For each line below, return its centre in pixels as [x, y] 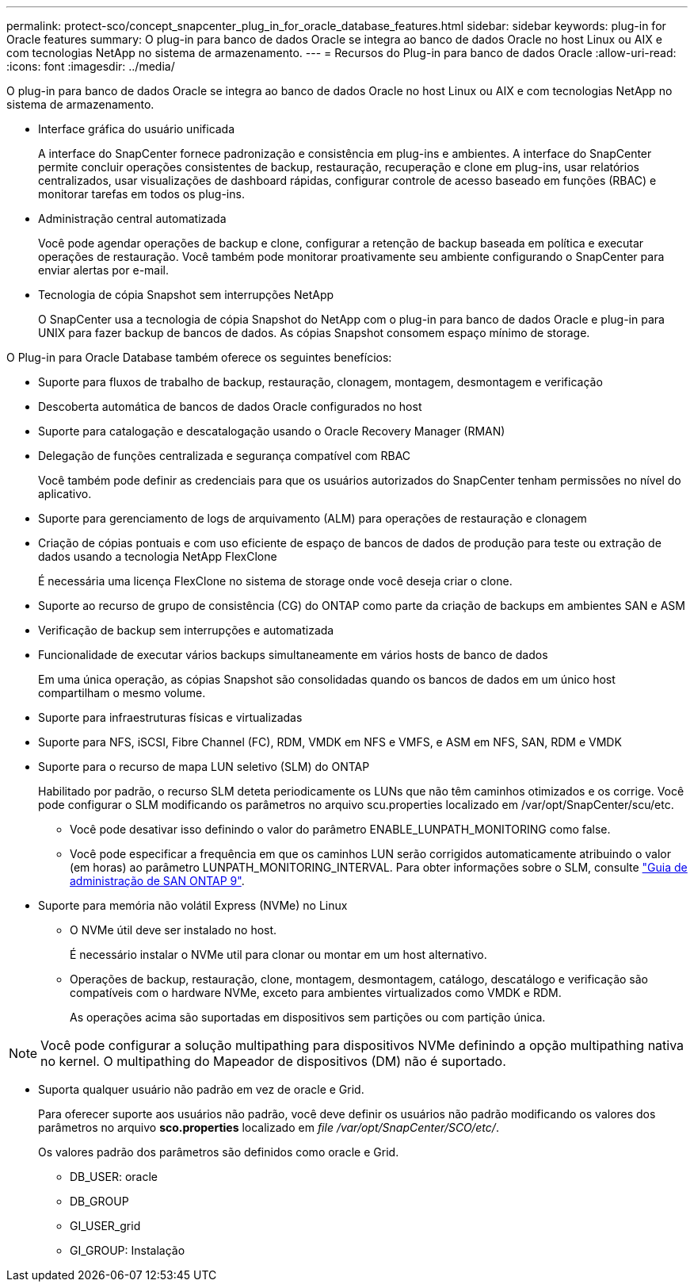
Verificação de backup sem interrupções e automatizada [186, 630]
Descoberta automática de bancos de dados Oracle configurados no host [230, 406]
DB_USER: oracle [114, 1177]
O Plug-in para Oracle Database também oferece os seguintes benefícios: [199, 357]
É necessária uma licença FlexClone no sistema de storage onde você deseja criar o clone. [275, 581]
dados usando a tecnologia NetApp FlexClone [158, 556]
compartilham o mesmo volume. [122, 693]
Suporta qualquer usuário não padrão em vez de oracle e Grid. [201, 1089]
